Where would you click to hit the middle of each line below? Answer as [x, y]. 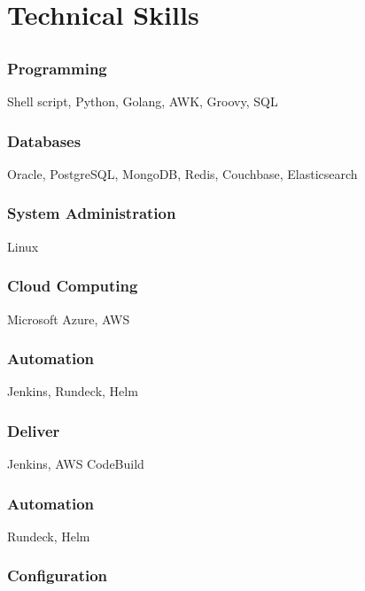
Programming [57, 68]
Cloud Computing [73, 286]
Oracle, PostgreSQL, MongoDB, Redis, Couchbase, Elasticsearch [182, 173]
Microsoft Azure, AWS [69, 319]
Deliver [34, 430]
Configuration [58, 575]
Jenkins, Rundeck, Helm [73, 391]
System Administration [92, 213]
